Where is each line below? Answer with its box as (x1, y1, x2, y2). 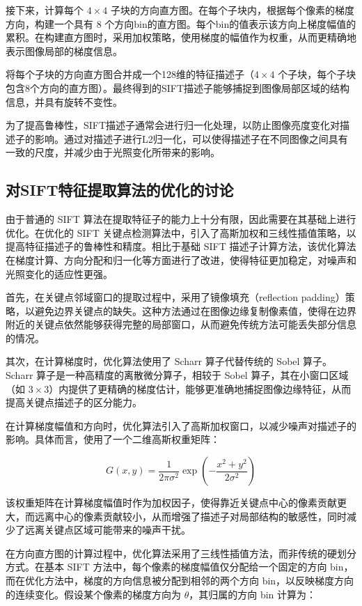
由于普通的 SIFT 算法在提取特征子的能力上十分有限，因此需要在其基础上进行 (6, 212, 356, 226)
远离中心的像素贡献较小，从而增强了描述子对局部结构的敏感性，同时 (34, 508, 347, 523)
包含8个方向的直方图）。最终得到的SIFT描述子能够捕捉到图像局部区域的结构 (6, 80, 350, 95)
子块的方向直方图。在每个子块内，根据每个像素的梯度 (110, 3, 354, 17)
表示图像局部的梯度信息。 (6, 43, 123, 58)
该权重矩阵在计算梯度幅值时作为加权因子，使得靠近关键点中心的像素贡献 (6, 495, 337, 510)
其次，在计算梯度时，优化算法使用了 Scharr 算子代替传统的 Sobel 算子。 (6, 354, 333, 368)
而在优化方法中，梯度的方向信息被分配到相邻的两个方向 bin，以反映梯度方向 (6, 573, 354, 588)
